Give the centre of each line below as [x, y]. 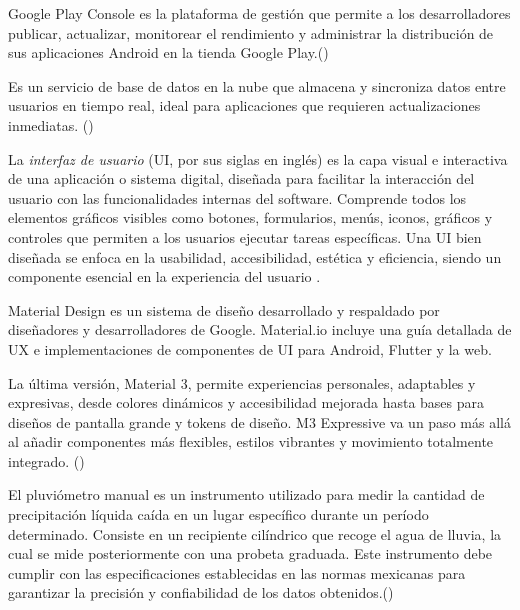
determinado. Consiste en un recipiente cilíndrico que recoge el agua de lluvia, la [255, 533]
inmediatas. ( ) [51, 124]
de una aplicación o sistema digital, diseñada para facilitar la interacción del [241, 178]
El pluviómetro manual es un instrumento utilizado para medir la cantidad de [246, 494]
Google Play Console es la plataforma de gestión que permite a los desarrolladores [259, 13]
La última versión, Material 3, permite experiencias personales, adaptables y [242, 382]
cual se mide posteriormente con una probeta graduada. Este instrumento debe [250, 553]
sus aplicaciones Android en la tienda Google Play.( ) [168, 52]
